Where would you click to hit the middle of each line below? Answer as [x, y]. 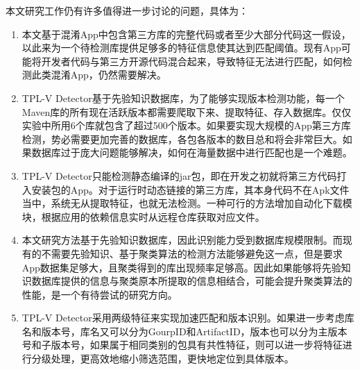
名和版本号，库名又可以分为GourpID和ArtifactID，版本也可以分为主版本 [185, 331]
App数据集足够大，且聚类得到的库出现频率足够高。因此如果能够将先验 [181, 267]
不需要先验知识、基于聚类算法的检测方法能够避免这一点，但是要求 [192, 253]
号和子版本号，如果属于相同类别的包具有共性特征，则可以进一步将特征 [182, 345]
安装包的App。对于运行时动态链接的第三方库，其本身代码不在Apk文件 [190, 189]
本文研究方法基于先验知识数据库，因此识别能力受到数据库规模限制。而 [182, 240]
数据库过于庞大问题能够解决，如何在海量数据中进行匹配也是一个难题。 [192, 152]
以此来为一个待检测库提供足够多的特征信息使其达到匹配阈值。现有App [181, 48]
